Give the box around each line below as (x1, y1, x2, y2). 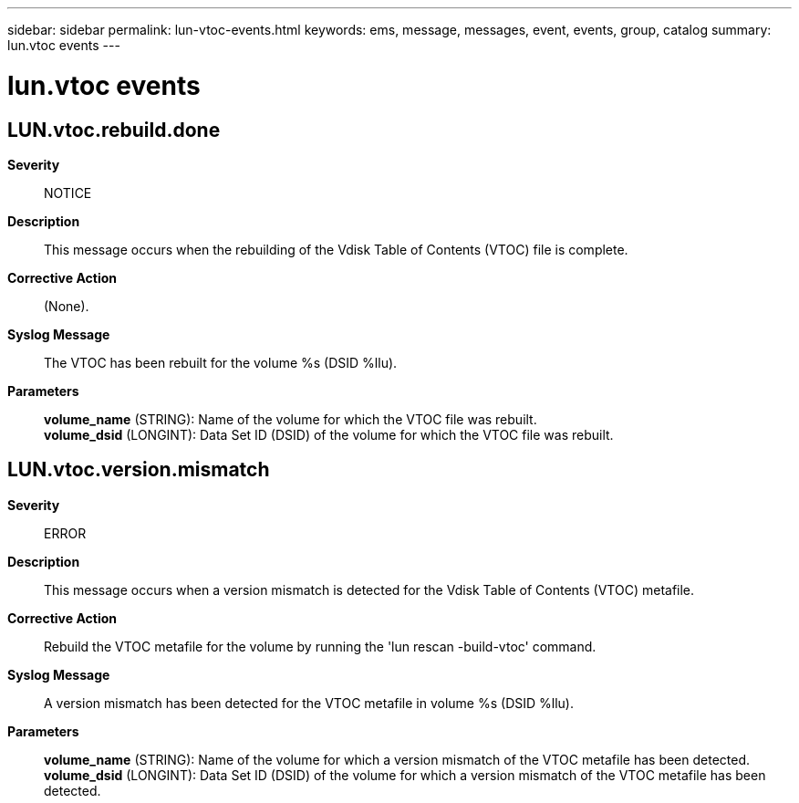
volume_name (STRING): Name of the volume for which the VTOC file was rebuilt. (44, 411, 537, 427)
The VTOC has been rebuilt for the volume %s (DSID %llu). (44, 354, 398, 370)
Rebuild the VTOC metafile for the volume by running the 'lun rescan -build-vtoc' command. (44, 638, 597, 654)
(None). (44, 297, 89, 314)
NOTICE (44, 184, 92, 201)
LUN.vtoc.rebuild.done (7, 118, 221, 141)
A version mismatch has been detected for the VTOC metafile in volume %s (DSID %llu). (44, 694, 574, 711)
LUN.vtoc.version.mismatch (7, 458, 270, 482)
